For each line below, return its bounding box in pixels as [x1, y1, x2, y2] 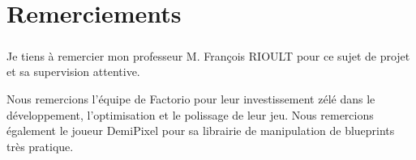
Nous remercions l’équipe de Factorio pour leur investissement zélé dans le [6, 90, 375, 107]
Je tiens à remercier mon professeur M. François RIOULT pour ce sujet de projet [6, 47, 410, 64]
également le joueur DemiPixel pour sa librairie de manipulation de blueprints [6, 122, 395, 139]
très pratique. [6, 137, 74, 154]
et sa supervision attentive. [6, 63, 140, 80]
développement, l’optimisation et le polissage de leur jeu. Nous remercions [6, 106, 374, 123]
